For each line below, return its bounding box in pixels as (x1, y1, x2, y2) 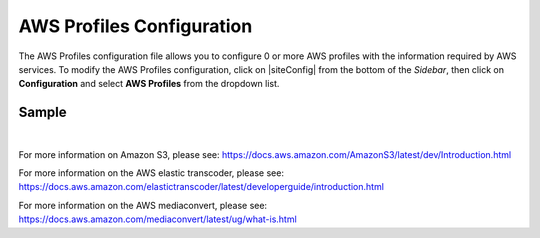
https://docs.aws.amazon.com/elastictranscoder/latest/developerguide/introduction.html (18, 181, 385, 193)
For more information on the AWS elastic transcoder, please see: (18, 167, 285, 179)
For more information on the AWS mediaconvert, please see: (18, 199, 268, 211)
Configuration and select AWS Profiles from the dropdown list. (18, 78, 280, 90)
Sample (18, 104, 67, 121)
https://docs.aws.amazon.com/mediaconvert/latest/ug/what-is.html (18, 213, 297, 225)
